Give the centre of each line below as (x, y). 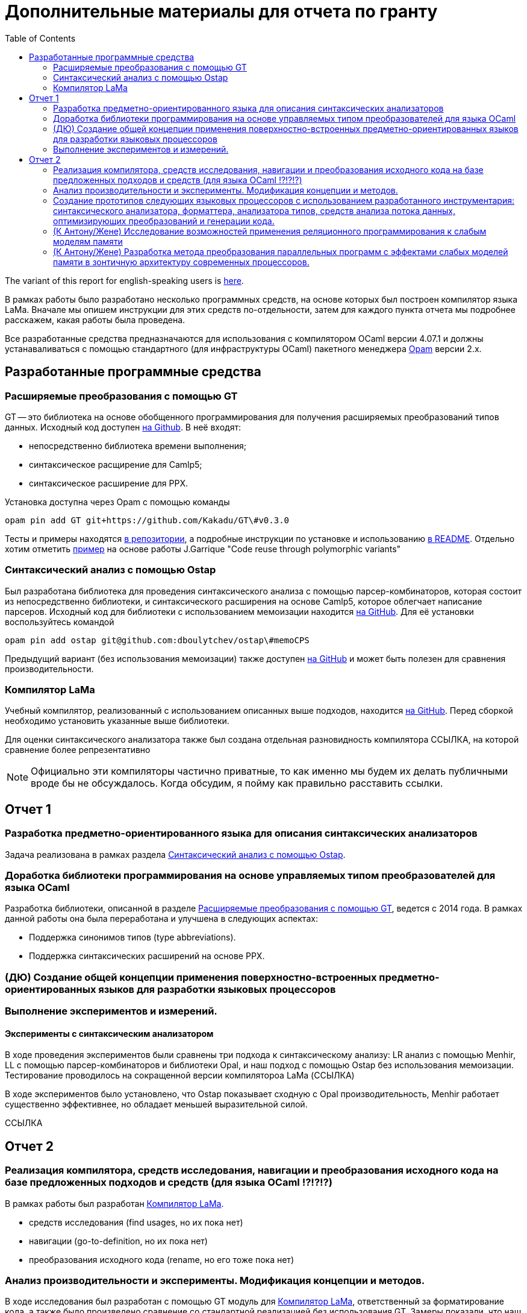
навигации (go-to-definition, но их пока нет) (118, 1241)
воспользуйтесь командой (60, 622)
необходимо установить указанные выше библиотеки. (117, 721)
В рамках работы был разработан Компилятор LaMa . (114, 1203)
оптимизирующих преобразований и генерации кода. (164, 221)
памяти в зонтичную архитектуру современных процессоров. (181, 262)
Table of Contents (40, 38)
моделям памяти (88, 241)
